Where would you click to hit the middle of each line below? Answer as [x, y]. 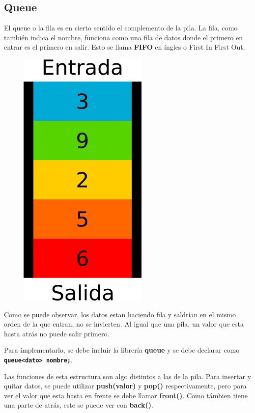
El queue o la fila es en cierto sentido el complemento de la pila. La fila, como [121, 28]
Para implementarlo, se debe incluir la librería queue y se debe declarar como [122, 350]
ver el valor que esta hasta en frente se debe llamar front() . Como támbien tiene [126, 395]
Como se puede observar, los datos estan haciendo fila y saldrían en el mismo [120, 314]
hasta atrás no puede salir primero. [57, 333]
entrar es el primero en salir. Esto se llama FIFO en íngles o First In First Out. [125, 47]
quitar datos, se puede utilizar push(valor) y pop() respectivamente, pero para [125, 386]
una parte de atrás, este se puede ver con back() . [79, 405]
